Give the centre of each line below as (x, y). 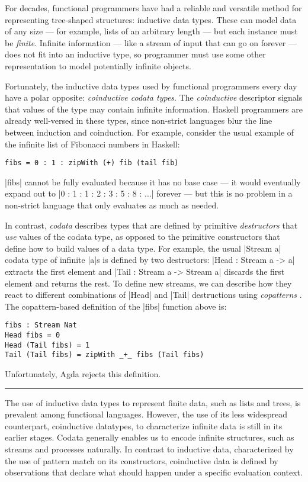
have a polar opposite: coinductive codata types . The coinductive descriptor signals (154, 97)
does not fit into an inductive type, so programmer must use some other (135, 54)
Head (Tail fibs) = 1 (47, 345)
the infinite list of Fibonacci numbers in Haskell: (92, 144)
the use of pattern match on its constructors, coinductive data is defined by (142, 460)
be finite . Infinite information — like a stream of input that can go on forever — (151, 42)
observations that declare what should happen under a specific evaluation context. (154, 472)
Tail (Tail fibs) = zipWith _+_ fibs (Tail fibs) (105, 355)
